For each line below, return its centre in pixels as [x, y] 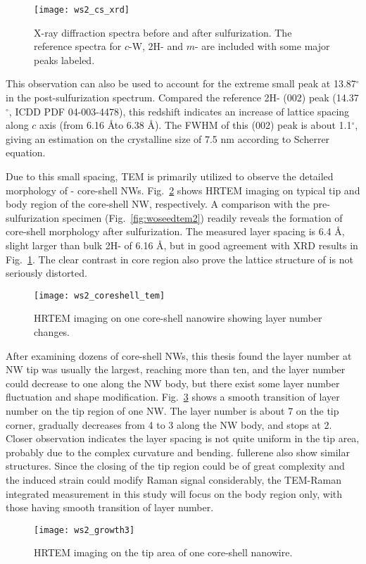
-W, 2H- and [156, 46]
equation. [26, 152]
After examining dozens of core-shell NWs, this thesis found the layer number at [179, 355]
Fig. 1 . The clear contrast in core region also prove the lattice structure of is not [179, 259]
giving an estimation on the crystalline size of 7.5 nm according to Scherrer [168, 138]
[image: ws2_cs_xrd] [82, 10]
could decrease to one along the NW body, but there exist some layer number [173, 383]
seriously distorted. [46, 273]
